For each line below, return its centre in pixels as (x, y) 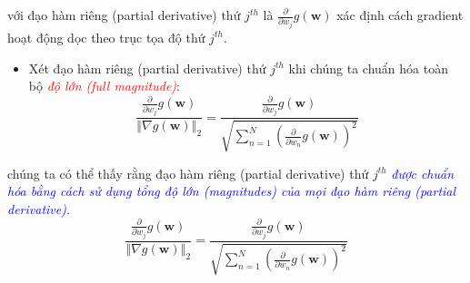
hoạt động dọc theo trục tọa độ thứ (106, 37)
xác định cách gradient (400, 15)
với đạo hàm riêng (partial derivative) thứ (124, 15)
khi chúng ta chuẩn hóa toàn (368, 68)
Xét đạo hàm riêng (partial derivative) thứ (147, 68)
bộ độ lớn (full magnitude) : (104, 86)
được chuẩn (423, 173)
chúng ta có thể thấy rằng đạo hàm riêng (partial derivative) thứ (188, 173)
